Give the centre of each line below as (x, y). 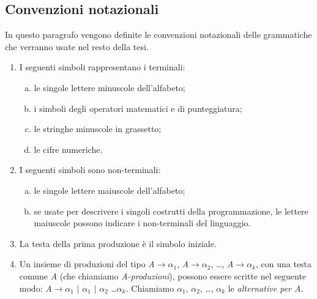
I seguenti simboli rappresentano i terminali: (102, 67)
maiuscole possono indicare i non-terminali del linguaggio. (142, 223)
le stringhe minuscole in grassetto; (98, 129)
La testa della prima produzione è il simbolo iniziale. (118, 243)
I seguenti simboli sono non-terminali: (90, 170)
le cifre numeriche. (68, 149)
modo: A (35, 288)
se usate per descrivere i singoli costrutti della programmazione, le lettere (171, 211)
